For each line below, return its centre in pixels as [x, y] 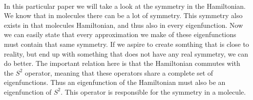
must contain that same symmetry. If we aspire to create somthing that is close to [126, 44]
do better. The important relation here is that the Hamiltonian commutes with [122, 63]
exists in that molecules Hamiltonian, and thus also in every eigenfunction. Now [124, 25]
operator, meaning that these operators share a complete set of [119, 72]
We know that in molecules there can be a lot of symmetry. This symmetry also [123, 15]
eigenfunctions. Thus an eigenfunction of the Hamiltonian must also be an [115, 82]
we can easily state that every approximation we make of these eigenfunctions [120, 34]
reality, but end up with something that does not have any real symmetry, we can [126, 53]
